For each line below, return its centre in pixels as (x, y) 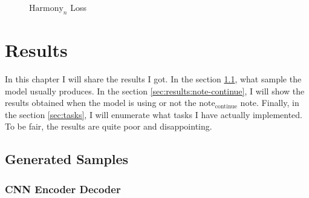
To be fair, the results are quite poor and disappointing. (109, 126)
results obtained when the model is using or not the (101, 103)
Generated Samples (67, 159)
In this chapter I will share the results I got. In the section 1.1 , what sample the (153, 78)
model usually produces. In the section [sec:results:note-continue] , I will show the (155, 91)
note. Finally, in (270, 103)
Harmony (46, 8)
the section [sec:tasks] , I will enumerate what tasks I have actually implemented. (154, 114)
